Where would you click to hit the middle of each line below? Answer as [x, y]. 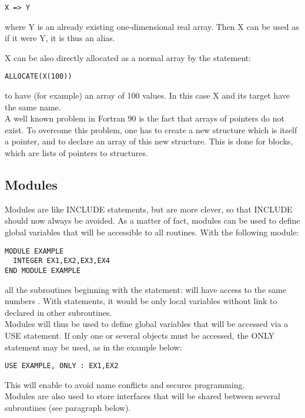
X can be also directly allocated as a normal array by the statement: [128, 57]
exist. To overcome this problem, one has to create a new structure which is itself [151, 129]
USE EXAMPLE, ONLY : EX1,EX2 [62, 366]
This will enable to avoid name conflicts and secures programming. [125, 384]
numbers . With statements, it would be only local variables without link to [141, 301]
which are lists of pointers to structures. [76, 153]
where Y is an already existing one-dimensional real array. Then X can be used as [152, 26]
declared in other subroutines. [58, 312]
